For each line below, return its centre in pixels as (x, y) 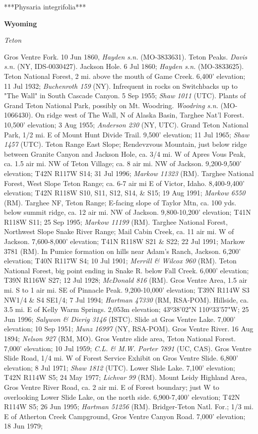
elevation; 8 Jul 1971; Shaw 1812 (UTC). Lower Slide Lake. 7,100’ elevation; (120, 367)
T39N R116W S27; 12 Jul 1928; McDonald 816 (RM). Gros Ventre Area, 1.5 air (126, 280)
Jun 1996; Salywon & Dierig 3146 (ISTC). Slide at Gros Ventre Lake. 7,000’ (120, 319)
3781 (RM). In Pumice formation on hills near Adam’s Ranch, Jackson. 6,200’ (123, 251)
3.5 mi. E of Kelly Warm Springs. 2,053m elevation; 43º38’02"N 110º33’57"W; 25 (127, 309)
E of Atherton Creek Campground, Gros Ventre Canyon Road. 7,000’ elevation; (125, 416)
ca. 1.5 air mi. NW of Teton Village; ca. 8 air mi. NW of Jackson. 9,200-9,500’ (123, 163)
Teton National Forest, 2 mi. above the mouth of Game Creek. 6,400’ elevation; (125, 76)
